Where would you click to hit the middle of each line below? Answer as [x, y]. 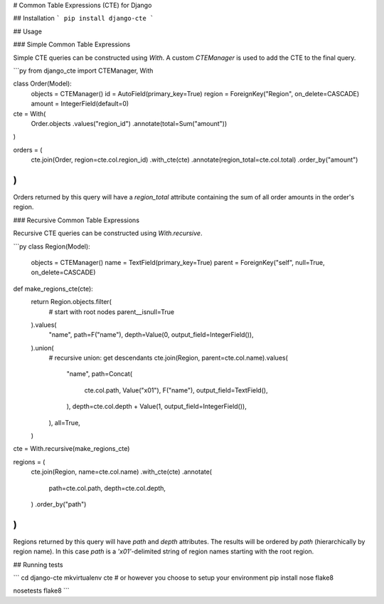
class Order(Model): [43, 84]
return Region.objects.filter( [71, 302]
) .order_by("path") [59, 504]
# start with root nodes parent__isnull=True [111, 312]
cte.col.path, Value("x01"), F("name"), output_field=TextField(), [176, 390]
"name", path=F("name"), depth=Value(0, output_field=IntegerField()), [151, 335]
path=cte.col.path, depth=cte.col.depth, [107, 488]
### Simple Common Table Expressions [72, 45]
